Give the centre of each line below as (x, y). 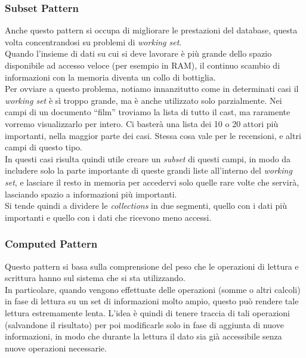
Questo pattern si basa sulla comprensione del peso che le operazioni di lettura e (152, 266)
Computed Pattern (51, 244)
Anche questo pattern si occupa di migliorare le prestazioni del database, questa (151, 30)
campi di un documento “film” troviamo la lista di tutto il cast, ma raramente (148, 112)
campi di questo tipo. (44, 147)
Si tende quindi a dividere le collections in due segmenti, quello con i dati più (146, 206)
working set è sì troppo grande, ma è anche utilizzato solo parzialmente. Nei (143, 100)
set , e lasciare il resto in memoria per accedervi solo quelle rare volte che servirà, (152, 182)
